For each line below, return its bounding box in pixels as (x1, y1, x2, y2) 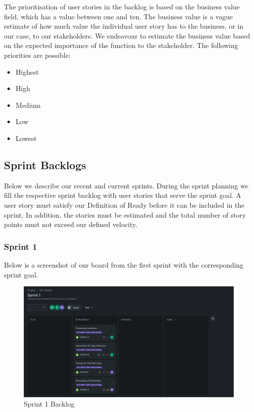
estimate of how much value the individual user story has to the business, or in (4, 21, 244, 31)
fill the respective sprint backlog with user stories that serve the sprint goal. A (4, 190, 242, 200)
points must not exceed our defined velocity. (4, 219, 138, 229)
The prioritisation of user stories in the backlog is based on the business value (4, 1, 240, 11)
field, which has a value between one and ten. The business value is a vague (4, 11, 233, 21)
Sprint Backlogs (4, 157, 86, 172)
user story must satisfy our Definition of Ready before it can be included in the (4, 199, 245, 210)
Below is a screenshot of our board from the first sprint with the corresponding (4, 259, 244, 270)
